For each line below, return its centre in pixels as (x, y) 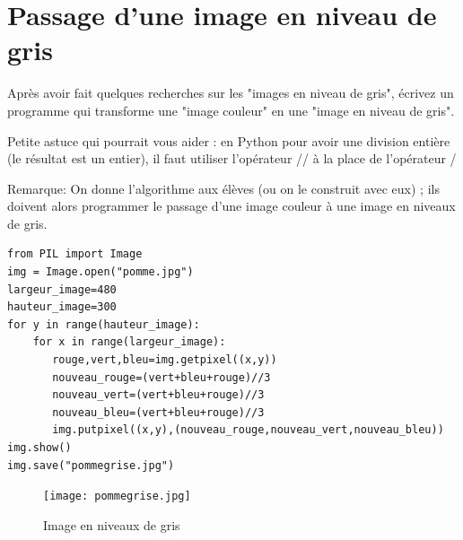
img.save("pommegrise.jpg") (91, 465)
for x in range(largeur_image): (129, 342)
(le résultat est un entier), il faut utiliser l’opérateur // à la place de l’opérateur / (232, 158)
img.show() (39, 448)
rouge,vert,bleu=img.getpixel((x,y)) (165, 360)
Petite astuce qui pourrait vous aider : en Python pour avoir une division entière (229, 140)
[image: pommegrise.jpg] (117, 496)
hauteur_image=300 (62, 307)
